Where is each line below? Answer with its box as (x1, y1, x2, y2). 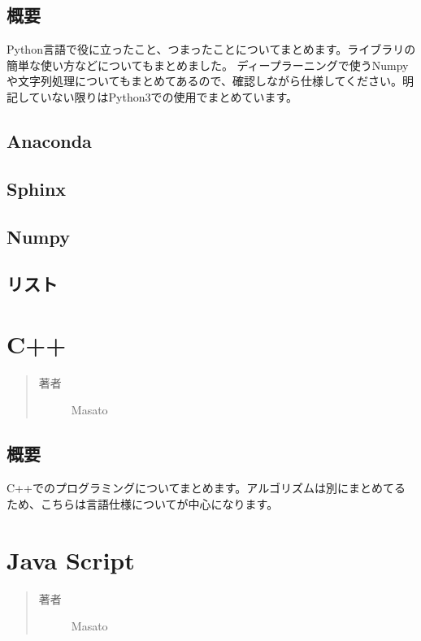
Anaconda (7, 128, 92, 153)
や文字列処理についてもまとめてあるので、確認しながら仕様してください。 (7, 72, 403, 89)
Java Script (7, 543, 135, 576)
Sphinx (7, 175, 67, 201)
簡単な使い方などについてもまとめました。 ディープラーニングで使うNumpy (7, 56, 409, 73)
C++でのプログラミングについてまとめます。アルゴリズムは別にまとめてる (7, 479, 406, 496)
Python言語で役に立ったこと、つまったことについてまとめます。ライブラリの (7, 41, 416, 58)
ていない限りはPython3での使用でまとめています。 (28, 88, 298, 105)
